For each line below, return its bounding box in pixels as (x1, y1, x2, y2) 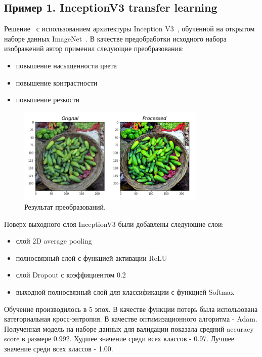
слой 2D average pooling (16, 235, 92, 246)
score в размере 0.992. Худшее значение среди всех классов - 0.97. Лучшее (4, 333, 235, 344)
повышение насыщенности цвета (16, 60, 117, 70)
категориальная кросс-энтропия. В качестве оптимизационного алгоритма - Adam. (4, 313, 257, 324)
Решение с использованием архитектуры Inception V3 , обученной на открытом (4, 23, 255, 34)
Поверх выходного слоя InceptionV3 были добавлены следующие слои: (4, 218, 224, 229)
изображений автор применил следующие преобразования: (4, 43, 184, 54)
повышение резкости (16, 94, 80, 105)
